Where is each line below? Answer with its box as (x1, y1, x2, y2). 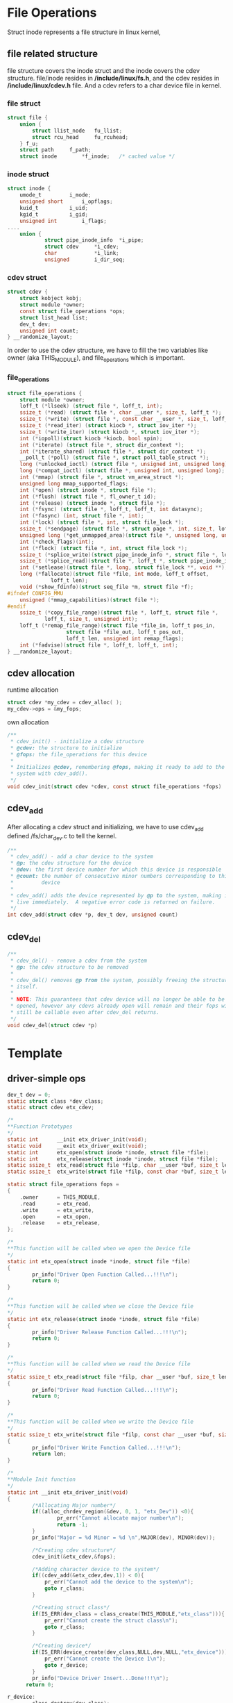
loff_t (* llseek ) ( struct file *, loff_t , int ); (19, 403, 163, 410)
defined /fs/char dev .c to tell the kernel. (7, 831, 117, 842)
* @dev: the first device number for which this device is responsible (10, 866, 222, 873)
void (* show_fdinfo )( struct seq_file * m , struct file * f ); (19, 583, 194, 590)
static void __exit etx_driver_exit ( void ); (7, 1143, 148, 1149)
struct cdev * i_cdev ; (44, 243, 119, 251)
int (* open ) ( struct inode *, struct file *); (19, 486, 157, 494)
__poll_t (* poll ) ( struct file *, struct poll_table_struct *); (19, 454, 209, 461)
